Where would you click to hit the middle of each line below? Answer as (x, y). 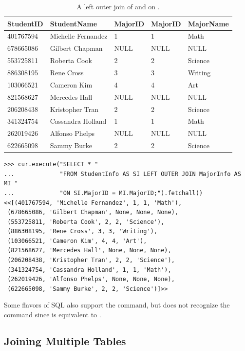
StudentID (25, 23)
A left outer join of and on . (118, 6)
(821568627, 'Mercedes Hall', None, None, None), (89, 251)
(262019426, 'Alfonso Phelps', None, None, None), (91, 279)
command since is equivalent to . (53, 315)
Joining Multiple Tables (65, 341)
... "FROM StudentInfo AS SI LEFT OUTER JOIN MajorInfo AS (122, 174)
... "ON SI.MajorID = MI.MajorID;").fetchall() (104, 193)
